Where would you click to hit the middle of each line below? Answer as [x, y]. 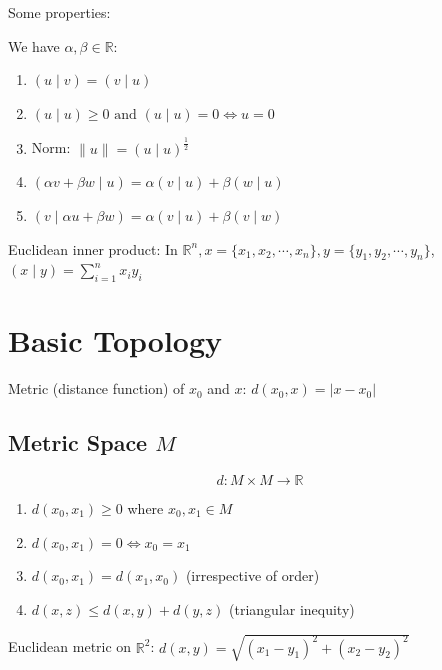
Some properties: [59, 12]
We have [34, 45]
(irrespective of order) [252, 575]
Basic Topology [115, 340]
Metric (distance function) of [96, 388]
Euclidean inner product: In [93, 248]
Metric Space [78, 442]
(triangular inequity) [292, 608]
